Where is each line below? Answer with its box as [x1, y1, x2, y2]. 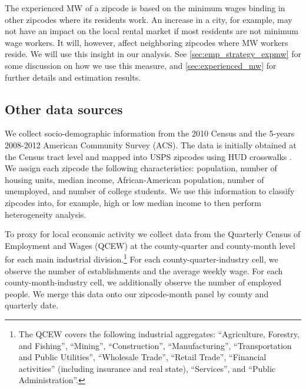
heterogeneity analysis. [5, 208, 87, 220]
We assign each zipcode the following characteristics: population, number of [5, 162, 277, 174]
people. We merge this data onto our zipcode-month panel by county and [5, 287, 269, 300]
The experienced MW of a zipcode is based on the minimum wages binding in [5, 2, 285, 14]
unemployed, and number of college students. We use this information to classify [5, 185, 295, 197]
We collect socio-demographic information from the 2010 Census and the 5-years [5, 127, 295, 139]
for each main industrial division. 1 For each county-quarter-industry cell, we [5, 251, 278, 265]
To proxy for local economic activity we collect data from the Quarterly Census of [5, 228, 301, 240]
